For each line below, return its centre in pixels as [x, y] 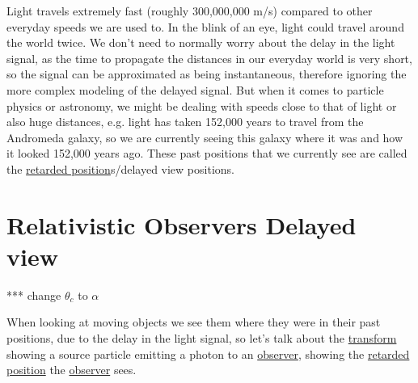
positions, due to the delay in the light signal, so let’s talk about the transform [202, 338]
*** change [34, 295]
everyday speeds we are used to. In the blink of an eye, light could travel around [205, 26]
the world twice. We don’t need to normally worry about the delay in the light [201, 42]
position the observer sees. [72, 370]
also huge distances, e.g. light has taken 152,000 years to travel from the [185, 122]
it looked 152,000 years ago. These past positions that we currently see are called [207, 153]
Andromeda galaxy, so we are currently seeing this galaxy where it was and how [205, 137]
